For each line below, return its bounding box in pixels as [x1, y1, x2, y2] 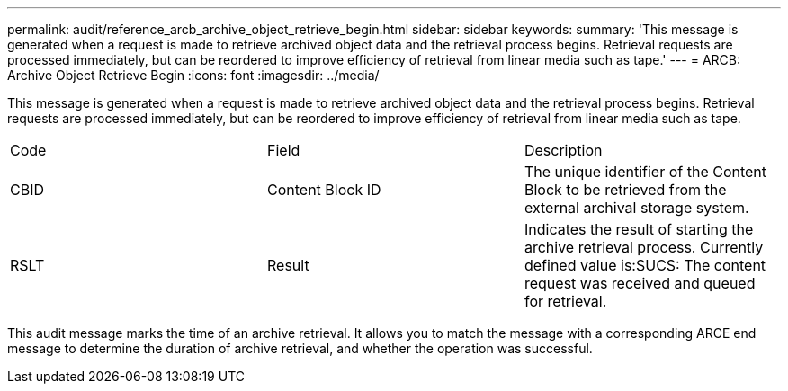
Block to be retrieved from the [524, 181, 727, 199]
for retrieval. [524, 292, 607, 310]
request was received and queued [524, 274, 756, 292]
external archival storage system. [524, 199, 749, 217]
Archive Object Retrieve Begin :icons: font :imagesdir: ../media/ [7, 67, 380, 83]
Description [524, 141, 603, 159]
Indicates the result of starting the [524, 220, 754, 238]
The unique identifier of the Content [524, 163, 767, 181]
